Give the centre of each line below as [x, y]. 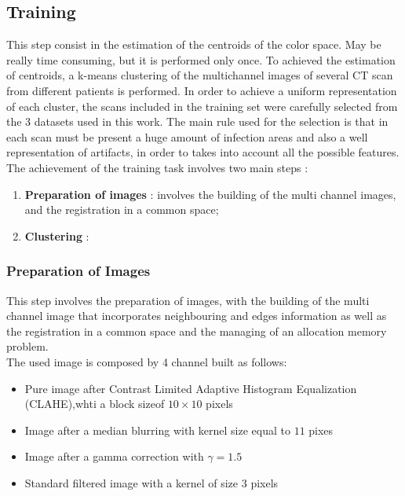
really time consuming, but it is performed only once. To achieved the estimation [201, 59]
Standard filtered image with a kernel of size [131, 482]
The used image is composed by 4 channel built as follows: [147, 361]
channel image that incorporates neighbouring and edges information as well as [197, 316]
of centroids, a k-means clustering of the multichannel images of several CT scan [200, 75]
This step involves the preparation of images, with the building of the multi [188, 300]
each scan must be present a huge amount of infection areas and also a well [187, 136]
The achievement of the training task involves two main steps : [157, 167]
